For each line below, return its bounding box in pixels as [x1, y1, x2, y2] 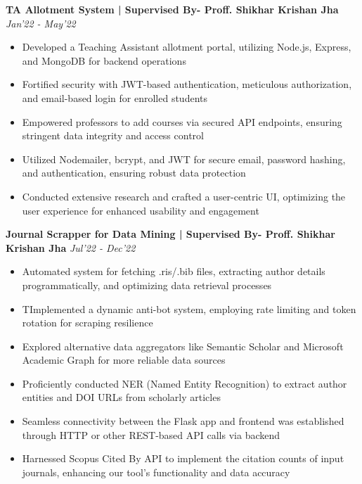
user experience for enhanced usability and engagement [22, 203, 259, 217]
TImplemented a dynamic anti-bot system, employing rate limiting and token [22, 301, 356, 316]
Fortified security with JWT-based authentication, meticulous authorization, [22, 77, 352, 91]
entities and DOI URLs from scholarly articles [22, 390, 221, 405]
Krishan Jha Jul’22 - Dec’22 [6, 240, 136, 255]
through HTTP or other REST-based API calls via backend [22, 427, 280, 442]
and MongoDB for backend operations [22, 53, 186, 68]
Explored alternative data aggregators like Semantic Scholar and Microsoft [22, 338, 344, 353]
